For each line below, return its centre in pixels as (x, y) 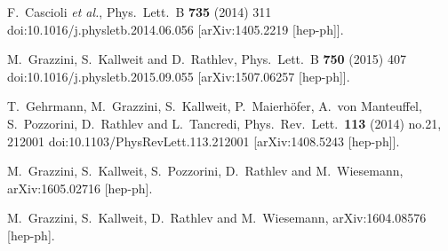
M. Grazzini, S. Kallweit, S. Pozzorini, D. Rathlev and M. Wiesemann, (205, 171)
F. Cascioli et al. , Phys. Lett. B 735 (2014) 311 (140, 12)
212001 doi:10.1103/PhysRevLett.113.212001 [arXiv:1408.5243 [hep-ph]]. (204, 141)
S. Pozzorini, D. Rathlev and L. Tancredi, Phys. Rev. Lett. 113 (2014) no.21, (224, 123)
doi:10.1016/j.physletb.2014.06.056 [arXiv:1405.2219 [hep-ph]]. (176, 29)
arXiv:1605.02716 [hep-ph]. (80, 188)
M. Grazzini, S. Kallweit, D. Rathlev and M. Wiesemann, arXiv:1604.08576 (217, 218)
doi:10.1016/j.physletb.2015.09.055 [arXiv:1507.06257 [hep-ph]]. (179, 76)
